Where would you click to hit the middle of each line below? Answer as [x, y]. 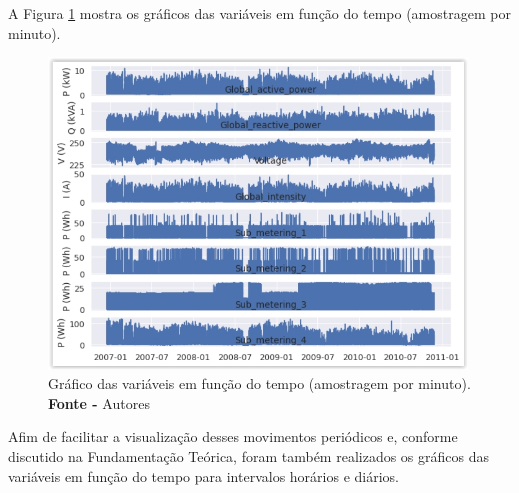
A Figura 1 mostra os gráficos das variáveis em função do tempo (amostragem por [259, 13]
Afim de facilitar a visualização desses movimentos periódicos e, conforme [233, 436]
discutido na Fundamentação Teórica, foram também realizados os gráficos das [248, 456]
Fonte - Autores [99, 402]
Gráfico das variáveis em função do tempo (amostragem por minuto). [259, 383]
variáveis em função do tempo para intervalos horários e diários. [203, 475]
